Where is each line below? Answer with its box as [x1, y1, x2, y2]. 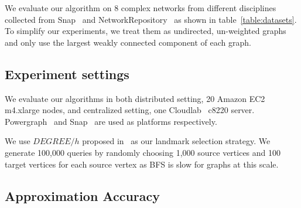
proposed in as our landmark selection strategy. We [82, 135, 271, 147]
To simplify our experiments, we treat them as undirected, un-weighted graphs [5, 25, 286, 37]
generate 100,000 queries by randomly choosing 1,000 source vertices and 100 [5, 146, 281, 158]
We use [5, 135, 30, 147]
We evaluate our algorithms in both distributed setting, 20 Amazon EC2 [5, 92, 265, 104]
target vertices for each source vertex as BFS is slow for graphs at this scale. [5, 158, 279, 170]
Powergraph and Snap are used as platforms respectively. [5, 115, 217, 127]
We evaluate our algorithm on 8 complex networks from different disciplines [5, 2, 276, 13]
